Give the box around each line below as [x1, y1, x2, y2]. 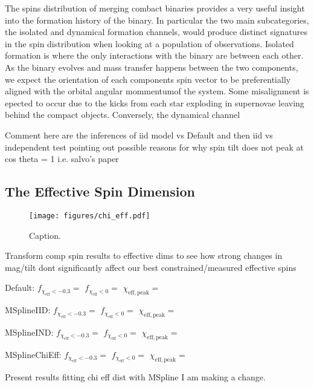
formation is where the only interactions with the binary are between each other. [5, 49, 304, 62]
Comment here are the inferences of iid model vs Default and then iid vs [5, 128, 273, 141]
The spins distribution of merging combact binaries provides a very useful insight [5, 2, 305, 14]
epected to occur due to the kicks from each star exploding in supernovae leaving [5, 96, 304, 109]
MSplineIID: [5, 304, 51, 316]
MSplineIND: [5, 325, 54, 338]
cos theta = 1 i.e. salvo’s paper [5, 152, 119, 165]
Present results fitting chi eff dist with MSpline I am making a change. [5, 370, 266, 383]
